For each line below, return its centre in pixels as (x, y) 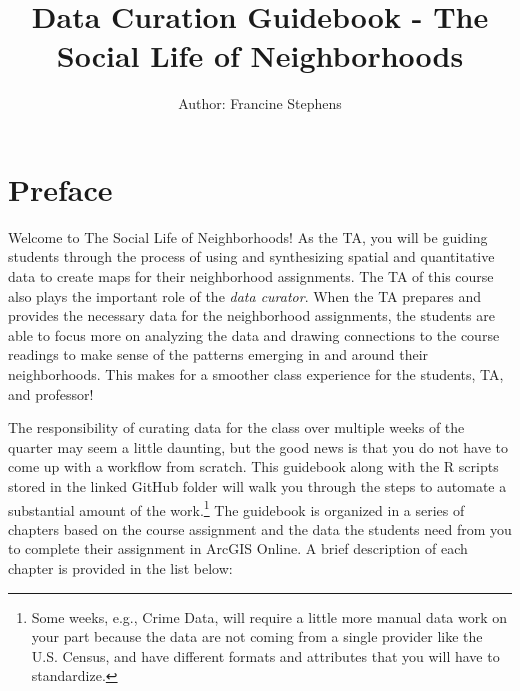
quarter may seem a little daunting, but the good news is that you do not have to (258, 446)
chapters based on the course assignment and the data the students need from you (260, 528)
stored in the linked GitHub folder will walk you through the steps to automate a (257, 485)
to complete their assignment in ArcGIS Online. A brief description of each (238, 548)
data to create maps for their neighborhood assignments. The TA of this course (251, 276)
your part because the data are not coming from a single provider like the (257, 636)
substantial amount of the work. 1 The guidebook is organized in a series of (236, 508)
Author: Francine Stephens (260, 103)
